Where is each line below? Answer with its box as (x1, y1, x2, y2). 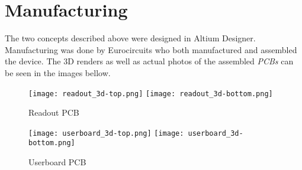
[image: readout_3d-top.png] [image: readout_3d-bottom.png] (28, 89, 273, 98)
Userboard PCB (28, 156, 86, 168)
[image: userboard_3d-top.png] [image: (28, 129, 184, 138)
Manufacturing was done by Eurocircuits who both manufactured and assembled (5, 43, 297, 55)
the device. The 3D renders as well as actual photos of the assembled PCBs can (5, 55, 294, 67)
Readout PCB (28, 106, 79, 119)
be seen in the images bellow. (5, 66, 111, 79)
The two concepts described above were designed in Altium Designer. (5, 32, 256, 44)
